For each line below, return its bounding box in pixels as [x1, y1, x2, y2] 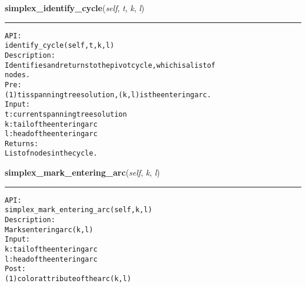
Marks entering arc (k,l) [5, 225, 94, 234]
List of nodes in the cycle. [5, 149, 98, 158]
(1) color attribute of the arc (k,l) [5, 274, 131, 283]
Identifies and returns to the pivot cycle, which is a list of [5, 61, 216, 70]
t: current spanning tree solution [5, 110, 127, 118]
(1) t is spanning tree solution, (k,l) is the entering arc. [5, 90, 211, 99]
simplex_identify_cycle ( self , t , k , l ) [5, 2, 145, 14]
